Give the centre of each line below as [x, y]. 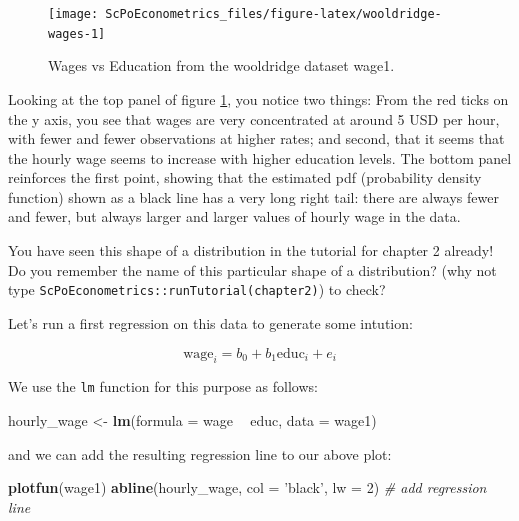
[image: [73, 14]
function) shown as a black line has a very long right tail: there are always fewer [253, 196]
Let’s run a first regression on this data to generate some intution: [210, 322]
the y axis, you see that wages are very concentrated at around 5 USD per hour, [254, 118]
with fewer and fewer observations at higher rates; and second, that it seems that [256, 138]
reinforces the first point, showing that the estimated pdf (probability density [245, 177]
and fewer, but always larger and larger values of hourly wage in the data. [234, 216]
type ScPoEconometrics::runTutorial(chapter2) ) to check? [197, 289]
